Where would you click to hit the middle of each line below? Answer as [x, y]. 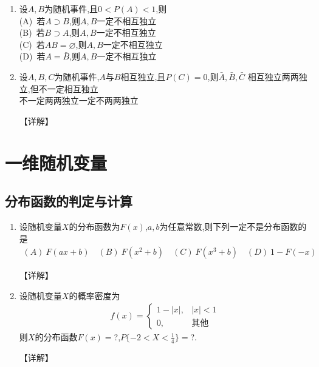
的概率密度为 [94, 295]
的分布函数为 [94, 226]
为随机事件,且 [71, 8]
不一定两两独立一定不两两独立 [79, 100]
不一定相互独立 [68, 88]
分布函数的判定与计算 [69, 201]
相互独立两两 [273, 76]
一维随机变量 [56, 162]
